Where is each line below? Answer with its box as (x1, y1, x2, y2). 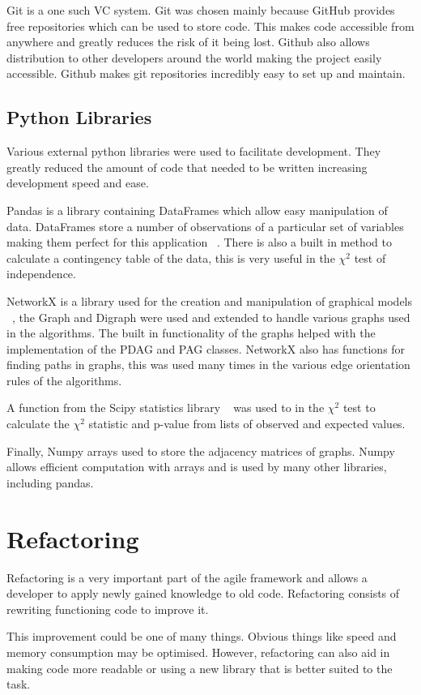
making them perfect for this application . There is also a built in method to (6, 234, 392, 251)
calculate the (6, 415, 70, 432)
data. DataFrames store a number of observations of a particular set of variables (6, 217, 404, 234)
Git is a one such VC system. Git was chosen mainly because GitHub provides (6, 2, 395, 18)
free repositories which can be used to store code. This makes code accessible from (6, 17, 415, 34)
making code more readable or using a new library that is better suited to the (6, 659, 393, 676)
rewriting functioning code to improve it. (6, 600, 209, 617)
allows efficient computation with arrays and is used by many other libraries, (6, 458, 387, 475)
